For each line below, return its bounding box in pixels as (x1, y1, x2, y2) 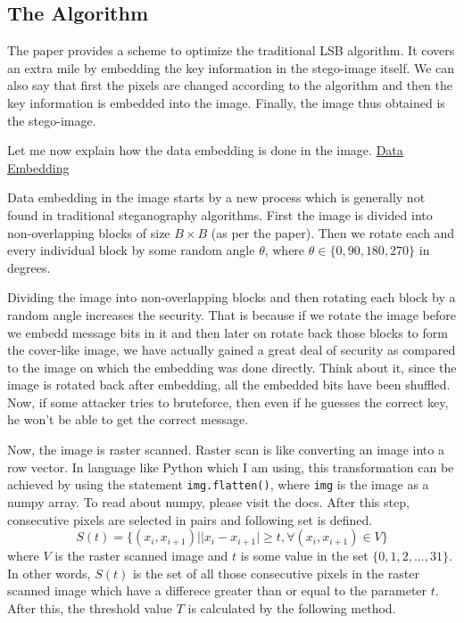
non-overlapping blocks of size (7, 223, 170, 242)
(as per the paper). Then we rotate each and (211, 223, 455, 242)
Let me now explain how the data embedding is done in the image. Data (7, 141, 403, 160)
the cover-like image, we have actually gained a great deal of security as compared (7, 340, 456, 359)
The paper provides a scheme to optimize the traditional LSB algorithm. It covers (7, 41, 455, 60)
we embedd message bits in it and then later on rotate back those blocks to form (7, 323, 448, 341)
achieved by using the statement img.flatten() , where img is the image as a (7, 475, 429, 494)
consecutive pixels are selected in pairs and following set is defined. (7, 510, 373, 529)
